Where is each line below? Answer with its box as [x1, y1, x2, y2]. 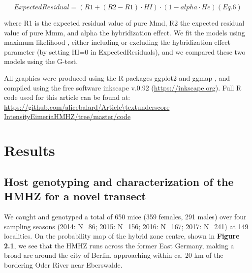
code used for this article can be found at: [4, 92, 130, 102]
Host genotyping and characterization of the [4, 174, 234, 189]
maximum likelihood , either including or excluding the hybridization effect [4, 37, 230, 47]
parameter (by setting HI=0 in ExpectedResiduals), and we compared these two [4, 46, 246, 57]
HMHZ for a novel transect [4, 188, 146, 204]
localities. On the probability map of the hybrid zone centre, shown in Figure [4, 231, 240, 241]
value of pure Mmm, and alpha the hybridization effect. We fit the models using [4, 27, 245, 37]
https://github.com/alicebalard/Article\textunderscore [4, 101, 170, 112]
